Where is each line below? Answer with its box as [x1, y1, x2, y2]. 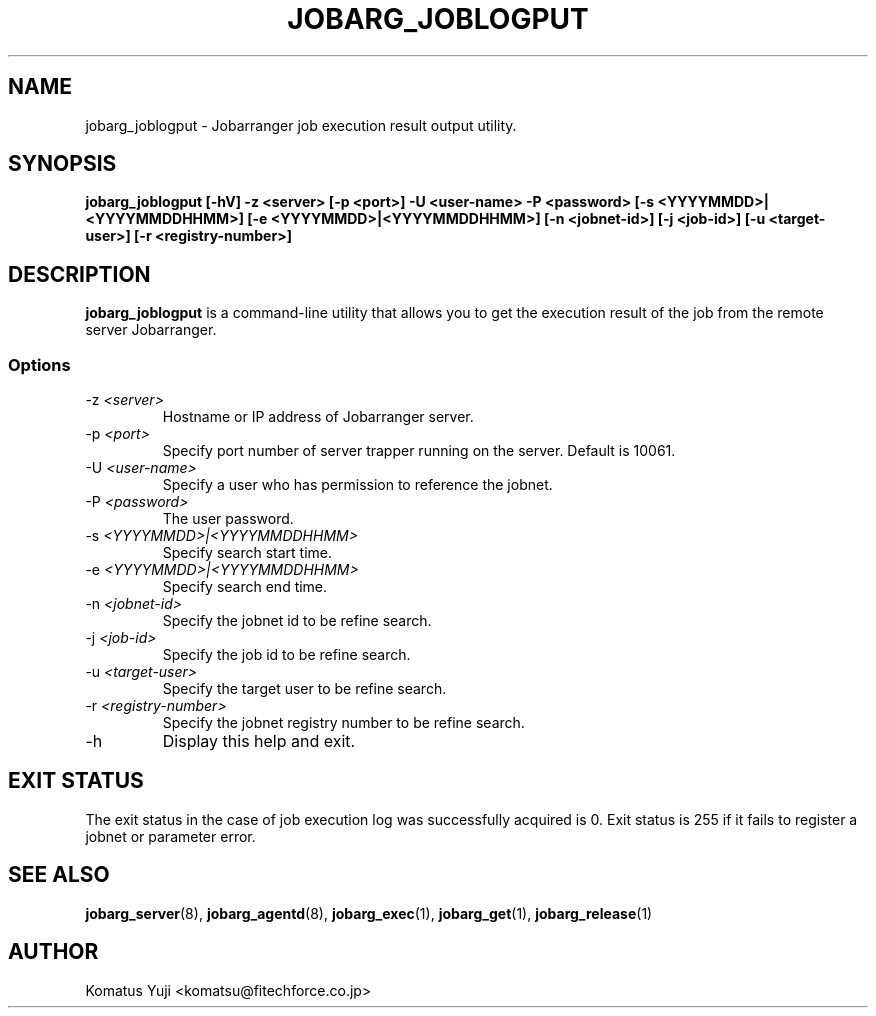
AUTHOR [8, 939, 99, 965]
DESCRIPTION [8, 261, 151, 287]
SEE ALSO [8, 862, 110, 888]
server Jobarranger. [85, 321, 217, 339]
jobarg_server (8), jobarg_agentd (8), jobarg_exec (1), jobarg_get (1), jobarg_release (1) [85, 904, 653, 922]
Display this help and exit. [162, 731, 356, 752]
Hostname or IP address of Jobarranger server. [162, 408, 474, 426]
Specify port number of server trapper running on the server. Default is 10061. [162, 442, 676, 460]
